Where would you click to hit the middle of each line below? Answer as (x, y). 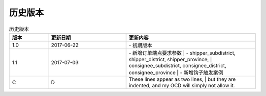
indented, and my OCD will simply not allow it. (182, 85)
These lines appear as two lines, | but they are (182, 79)
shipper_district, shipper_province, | (170, 59)
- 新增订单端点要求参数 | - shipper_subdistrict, (182, 53)
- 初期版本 (141, 45)
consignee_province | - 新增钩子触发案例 (176, 72)
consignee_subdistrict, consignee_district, (178, 65)
